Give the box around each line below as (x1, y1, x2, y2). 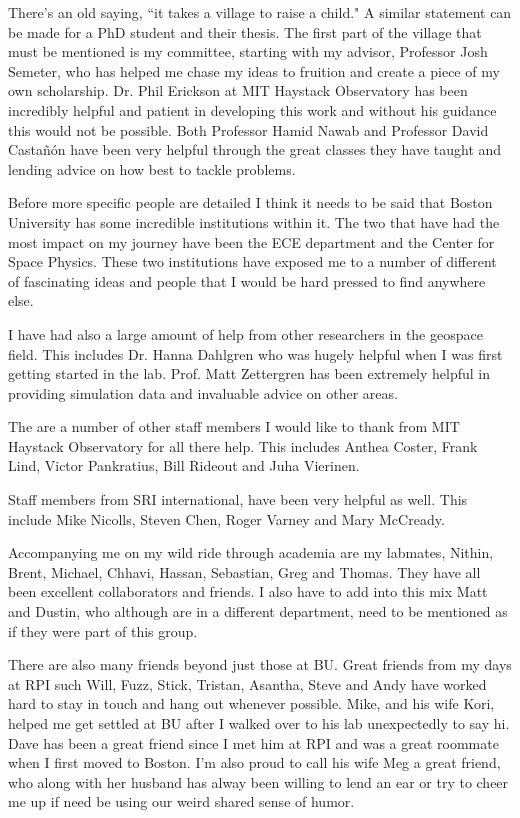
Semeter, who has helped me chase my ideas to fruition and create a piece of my (8, 60, 500, 81)
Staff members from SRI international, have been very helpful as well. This (8, 489, 468, 510)
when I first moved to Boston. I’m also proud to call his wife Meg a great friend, (8, 752, 501, 773)
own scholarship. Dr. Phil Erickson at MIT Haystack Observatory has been (8, 80, 468, 101)
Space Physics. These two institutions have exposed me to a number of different (8, 251, 497, 272)
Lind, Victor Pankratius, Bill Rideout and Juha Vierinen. (8, 455, 360, 476)
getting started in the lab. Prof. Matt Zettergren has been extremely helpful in (8, 363, 491, 384)
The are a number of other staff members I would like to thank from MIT (8, 416, 460, 437)
